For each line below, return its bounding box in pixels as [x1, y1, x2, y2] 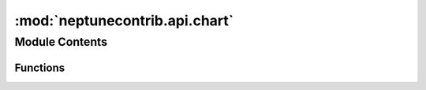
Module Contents [14, 35, 108, 49]
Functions [14, 61, 65, 74]
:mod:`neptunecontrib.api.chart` [14, 12, 234, 29]
